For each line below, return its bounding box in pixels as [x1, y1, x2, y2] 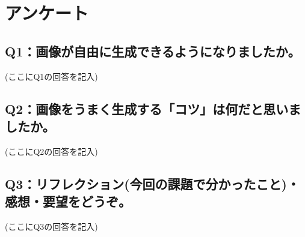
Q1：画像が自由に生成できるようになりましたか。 [5, 41, 301, 60]
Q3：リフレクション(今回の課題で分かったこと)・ [5, 174, 300, 193]
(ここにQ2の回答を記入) [5, 145, 98, 157]
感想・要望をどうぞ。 [5, 192, 131, 211]
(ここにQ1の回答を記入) [5, 70, 98, 82]
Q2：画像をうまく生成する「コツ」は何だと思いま [5, 99, 301, 118]
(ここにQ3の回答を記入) [5, 220, 98, 232]
